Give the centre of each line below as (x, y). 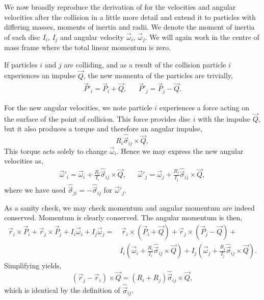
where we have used (35, 190)
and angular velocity (92, 37)
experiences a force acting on (204, 107)
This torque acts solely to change (56, 151)
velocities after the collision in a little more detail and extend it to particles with (130, 17)
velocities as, (24, 161)
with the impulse (224, 118)
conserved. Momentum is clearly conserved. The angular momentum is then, (123, 217)
